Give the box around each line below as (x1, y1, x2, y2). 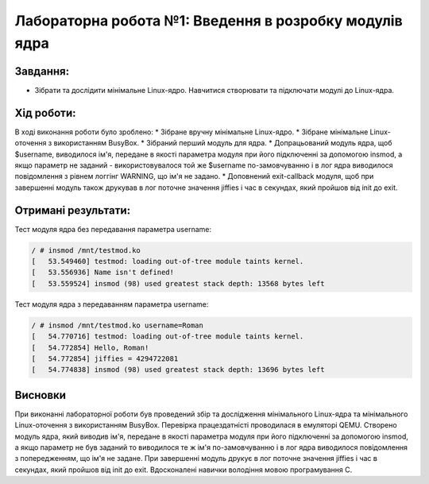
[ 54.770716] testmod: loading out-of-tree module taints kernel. (31, 332, 304, 341)
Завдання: (14, 64, 70, 78)
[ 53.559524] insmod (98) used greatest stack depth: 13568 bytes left (31, 279, 325, 288)
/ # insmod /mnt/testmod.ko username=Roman (31, 320, 204, 330)
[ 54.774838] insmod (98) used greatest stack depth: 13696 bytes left (31, 366, 325, 374)
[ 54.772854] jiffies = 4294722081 (31, 354, 179, 363)
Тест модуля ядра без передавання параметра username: (14, 224, 212, 234)
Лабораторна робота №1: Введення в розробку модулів (14, 12, 403, 29)
